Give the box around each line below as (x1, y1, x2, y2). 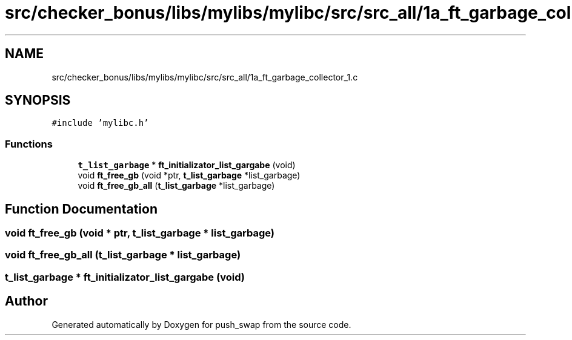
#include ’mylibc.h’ (52, 118, 149, 128)
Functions (5, 137, 53, 150)
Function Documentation (5, 201, 158, 217)
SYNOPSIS (5, 93, 71, 108)
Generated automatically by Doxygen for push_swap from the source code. (52, 319, 351, 330)
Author (5, 293, 48, 309)
